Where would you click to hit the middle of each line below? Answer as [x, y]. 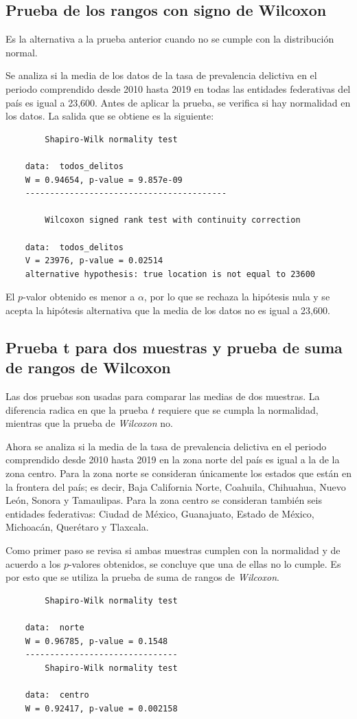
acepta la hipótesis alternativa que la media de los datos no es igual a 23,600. [168, 310]
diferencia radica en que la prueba [77, 409]
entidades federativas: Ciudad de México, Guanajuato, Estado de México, [160, 513]
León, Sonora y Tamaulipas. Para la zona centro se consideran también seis [164, 500]
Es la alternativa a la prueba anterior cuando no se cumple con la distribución [170, 39]
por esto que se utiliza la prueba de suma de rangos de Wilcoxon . [142, 577]
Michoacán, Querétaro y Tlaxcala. [77, 527]
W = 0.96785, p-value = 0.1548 [96, 641]
